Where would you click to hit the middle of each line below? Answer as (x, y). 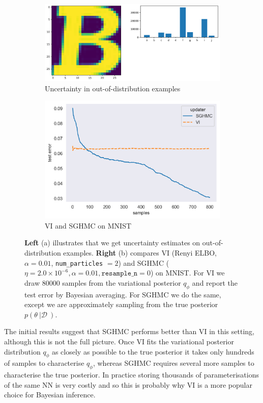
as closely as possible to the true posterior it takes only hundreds (153, 351)
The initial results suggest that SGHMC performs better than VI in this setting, (129, 331)
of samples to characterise (44, 363)
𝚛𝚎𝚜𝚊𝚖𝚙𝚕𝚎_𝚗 (120, 274)
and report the (215, 282)
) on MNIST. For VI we (187, 273)
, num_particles (77, 262)
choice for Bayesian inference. (50, 395)
